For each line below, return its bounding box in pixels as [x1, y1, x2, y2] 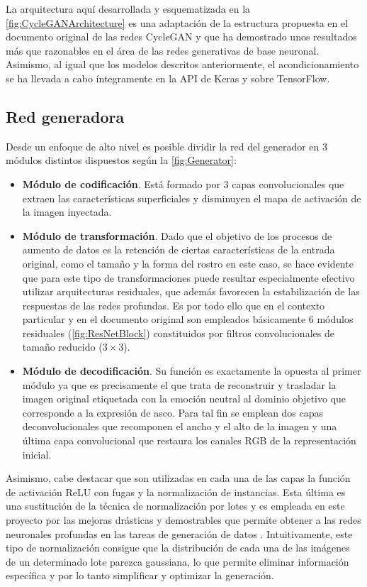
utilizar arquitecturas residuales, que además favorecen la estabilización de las [22, 284, 360, 299]
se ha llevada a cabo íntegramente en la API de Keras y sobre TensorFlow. [6, 70, 330, 85]
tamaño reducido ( [22, 339, 103, 354]
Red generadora [6, 105, 125, 127]
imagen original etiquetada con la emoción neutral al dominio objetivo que [22, 391, 346, 406]
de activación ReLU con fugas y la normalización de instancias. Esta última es [6, 484, 346, 499]
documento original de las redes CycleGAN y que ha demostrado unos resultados [6, 29, 357, 44]
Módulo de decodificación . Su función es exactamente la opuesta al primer [22, 363, 361, 378]
